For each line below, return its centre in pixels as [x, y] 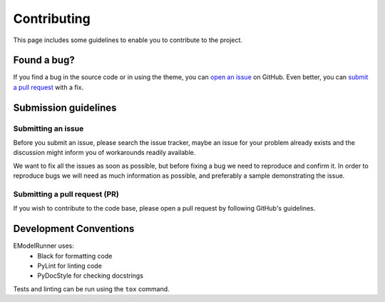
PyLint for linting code [70, 266]
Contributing [52, 19]
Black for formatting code [75, 256]
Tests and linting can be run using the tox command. [92, 288]
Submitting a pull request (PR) [66, 194]
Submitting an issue [48, 129]
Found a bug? [44, 60]
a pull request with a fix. [48, 87]
